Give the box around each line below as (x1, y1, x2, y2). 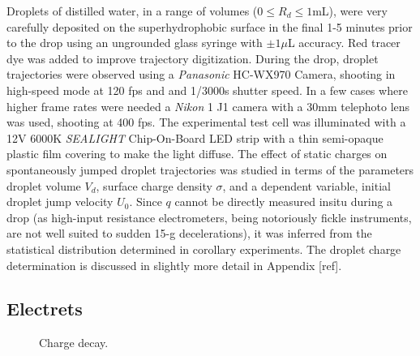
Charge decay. (39, 334, 109, 351)
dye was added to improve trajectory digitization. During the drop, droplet (6, 49, 379, 66)
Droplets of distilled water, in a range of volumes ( (6, 2, 258, 19)
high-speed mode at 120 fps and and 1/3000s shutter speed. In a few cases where (6, 81, 408, 98)
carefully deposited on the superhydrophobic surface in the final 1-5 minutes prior (6, 18, 413, 35)
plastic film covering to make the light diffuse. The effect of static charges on (6, 145, 388, 162)
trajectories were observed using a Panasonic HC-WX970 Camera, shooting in (6, 66, 396, 83)
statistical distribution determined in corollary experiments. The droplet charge (6, 240, 401, 257)
